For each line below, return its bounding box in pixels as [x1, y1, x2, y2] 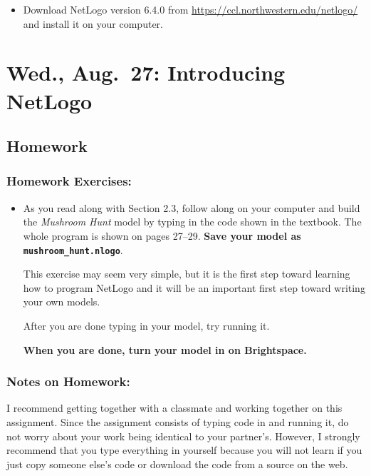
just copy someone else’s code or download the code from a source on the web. [6, 456, 348, 471]
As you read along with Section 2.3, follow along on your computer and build [23, 200, 360, 215]
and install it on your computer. [23, 16, 163, 31]
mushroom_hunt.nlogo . [23, 242, 123, 257]
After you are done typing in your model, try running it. [23, 318, 270, 333]
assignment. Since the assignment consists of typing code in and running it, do [6, 414, 349, 429]
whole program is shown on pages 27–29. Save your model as [23, 228, 301, 243]
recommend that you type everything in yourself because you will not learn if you [6, 442, 362, 457]
